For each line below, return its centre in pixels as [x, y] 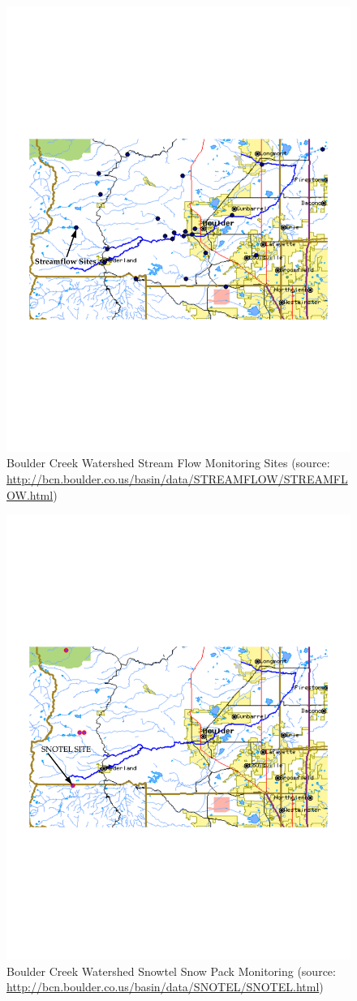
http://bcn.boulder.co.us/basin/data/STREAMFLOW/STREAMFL [177, 479]
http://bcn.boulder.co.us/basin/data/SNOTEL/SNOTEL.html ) [165, 987]
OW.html [30, 494]
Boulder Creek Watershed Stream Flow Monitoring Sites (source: [168, 463]
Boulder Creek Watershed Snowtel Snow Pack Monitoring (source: [171, 971]
